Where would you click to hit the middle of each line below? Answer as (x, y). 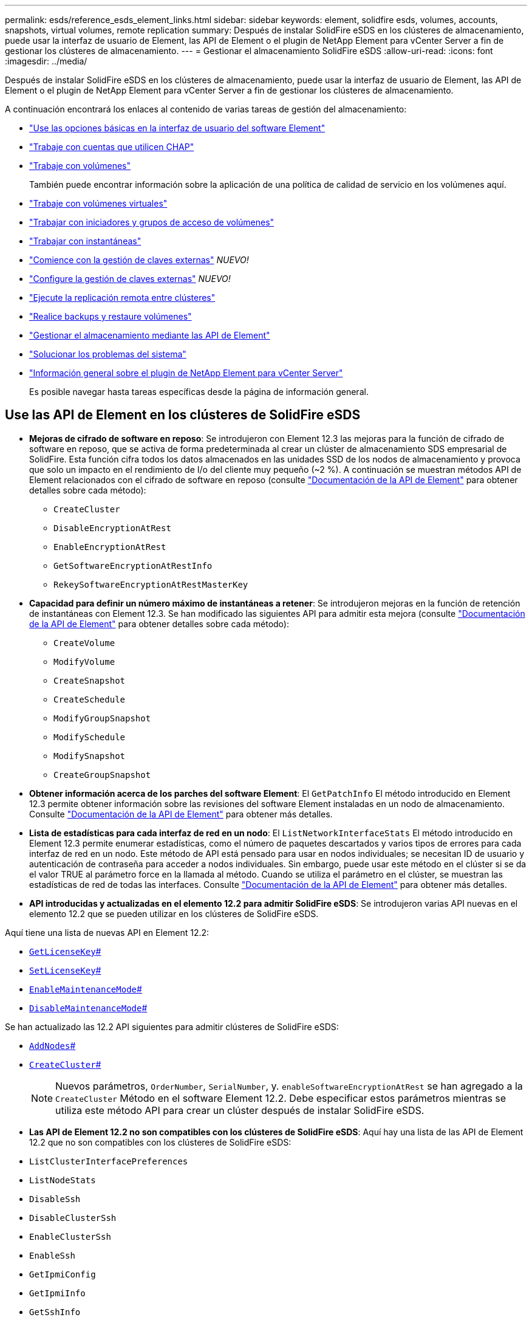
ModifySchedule (90, 737)
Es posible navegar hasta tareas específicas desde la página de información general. (199, 392)
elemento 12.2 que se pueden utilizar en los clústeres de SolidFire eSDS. (174, 913)
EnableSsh (52, 1255)
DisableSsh (55, 1199)
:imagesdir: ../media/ (46, 61)
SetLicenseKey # (65, 970)
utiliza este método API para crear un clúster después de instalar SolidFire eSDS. (240, 1110)
